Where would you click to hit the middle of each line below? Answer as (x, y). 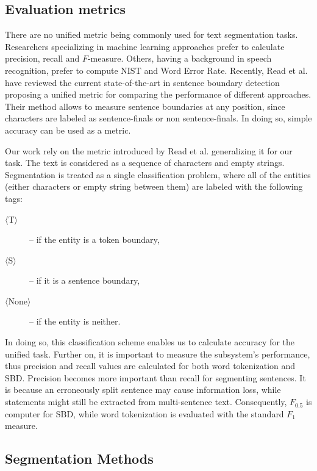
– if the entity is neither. (75, 321)
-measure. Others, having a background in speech (180, 58)
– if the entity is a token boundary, (94, 239)
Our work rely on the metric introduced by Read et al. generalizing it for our (149, 150)
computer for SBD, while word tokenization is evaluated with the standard (144, 413)
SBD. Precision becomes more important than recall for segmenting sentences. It (155, 377)
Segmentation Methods (79, 458)
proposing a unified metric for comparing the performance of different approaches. (158, 94)
